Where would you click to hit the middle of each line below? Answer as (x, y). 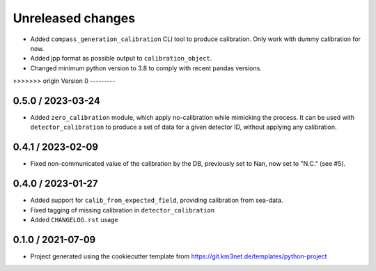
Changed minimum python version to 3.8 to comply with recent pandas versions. (146, 68)
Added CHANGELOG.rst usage (74, 220)
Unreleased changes (74, 18)
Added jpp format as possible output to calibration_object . (121, 59)
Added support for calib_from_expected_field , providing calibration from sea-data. (157, 200)
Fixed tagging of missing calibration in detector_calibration (123, 210)
